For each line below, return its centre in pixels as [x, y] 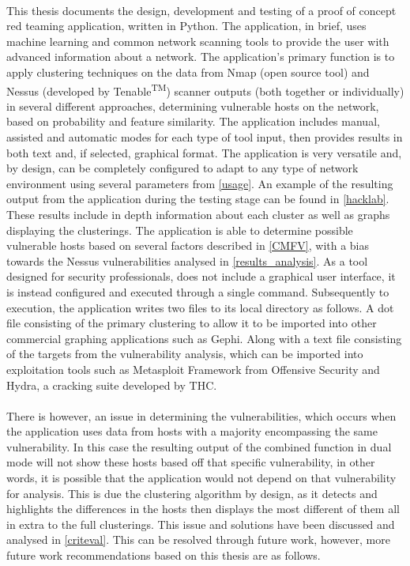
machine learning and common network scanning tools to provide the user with [198, 41]
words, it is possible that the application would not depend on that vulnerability [201, 478]
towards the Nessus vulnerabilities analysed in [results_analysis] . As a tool [187, 260]
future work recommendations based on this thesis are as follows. [164, 555]
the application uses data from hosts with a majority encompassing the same [192, 431]
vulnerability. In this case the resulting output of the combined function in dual [199, 446]
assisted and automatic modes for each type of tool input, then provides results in [205, 137]
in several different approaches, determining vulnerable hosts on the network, [193, 106]
